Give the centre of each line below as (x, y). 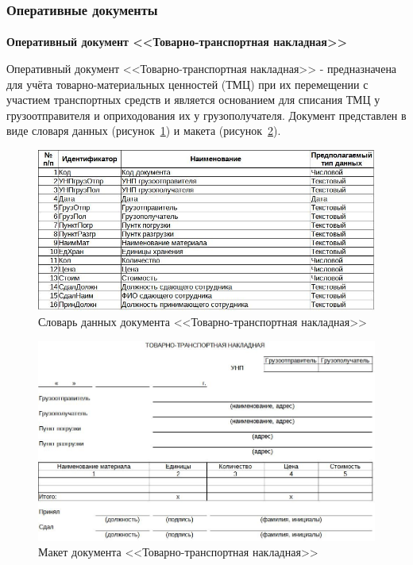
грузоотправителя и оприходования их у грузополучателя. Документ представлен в (206, 115)
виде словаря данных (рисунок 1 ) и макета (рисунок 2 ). (144, 131)
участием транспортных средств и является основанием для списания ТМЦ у (193, 100)
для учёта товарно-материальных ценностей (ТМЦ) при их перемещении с (187, 84)
